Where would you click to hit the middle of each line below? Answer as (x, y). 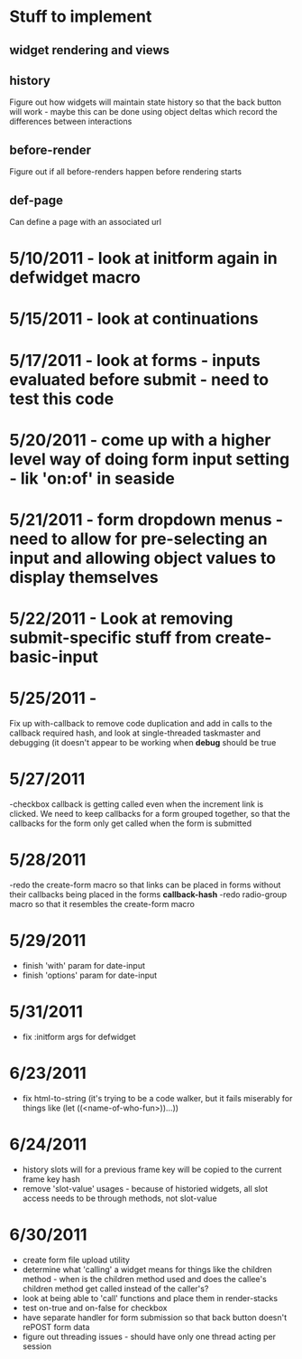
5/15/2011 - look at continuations (134, 319)
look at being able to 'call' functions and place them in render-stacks (150, 1298)
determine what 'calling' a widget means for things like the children (147, 1269)
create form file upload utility (76, 1260)
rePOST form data (56, 1326)
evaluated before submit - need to (139, 379)
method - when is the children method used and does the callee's (145, 1279)
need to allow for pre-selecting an (138, 539)
